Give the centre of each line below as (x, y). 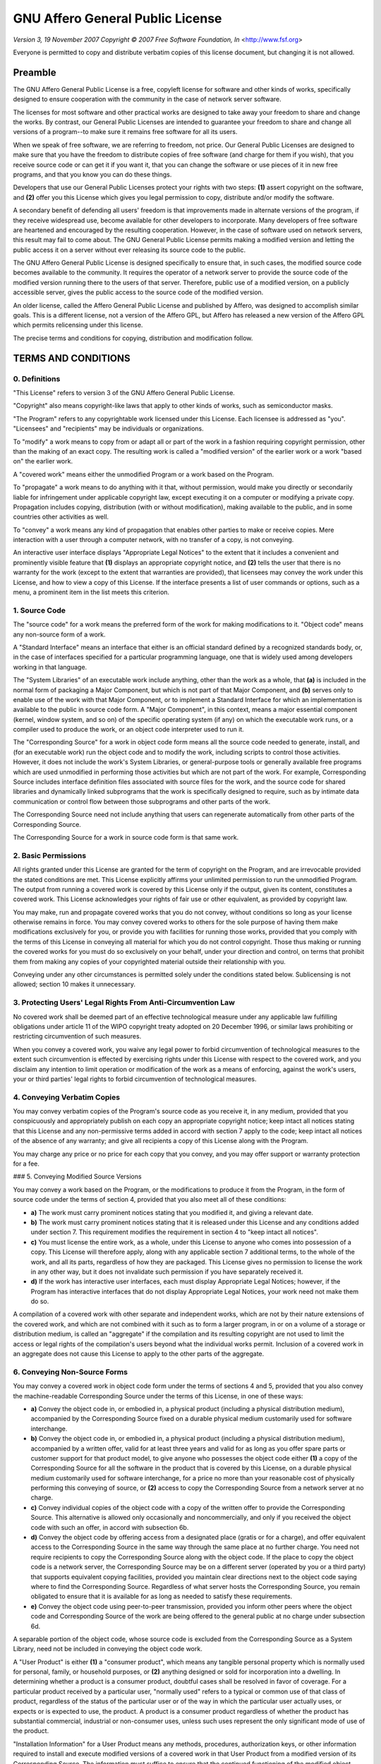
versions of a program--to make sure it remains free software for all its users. (125, 132)
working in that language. (50, 667)
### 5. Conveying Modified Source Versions (77, 1177)
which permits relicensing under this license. (78, 325)
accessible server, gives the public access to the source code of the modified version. (138, 292)
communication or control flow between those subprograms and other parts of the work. (142, 802)
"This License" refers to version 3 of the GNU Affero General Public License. (124, 392)
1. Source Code (40, 610)
